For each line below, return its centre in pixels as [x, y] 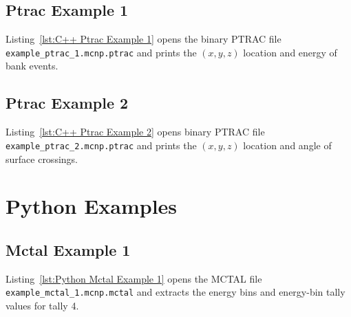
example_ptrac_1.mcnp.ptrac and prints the [101, 52]
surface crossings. [42, 158]
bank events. [32, 66]
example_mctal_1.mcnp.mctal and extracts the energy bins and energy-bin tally [175, 292]
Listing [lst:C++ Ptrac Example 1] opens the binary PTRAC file [143, 39]
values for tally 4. [42, 305]
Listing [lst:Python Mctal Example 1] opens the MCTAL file [134, 278]
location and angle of [287, 145]
